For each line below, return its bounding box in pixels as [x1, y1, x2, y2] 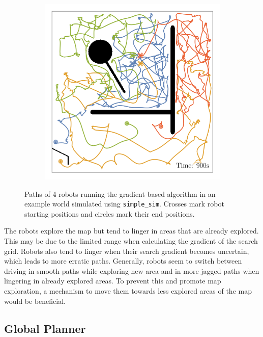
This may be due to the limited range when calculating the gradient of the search [4, 236, 258, 246]
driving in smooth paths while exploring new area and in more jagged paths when [4, 265, 259, 276]
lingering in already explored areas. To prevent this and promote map [4, 275, 221, 286]
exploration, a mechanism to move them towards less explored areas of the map [4, 286, 252, 296]
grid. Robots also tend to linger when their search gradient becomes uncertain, [4, 245, 249, 256]
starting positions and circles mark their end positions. [24, 208, 195, 219]
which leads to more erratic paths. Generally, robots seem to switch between [4, 255, 242, 266]
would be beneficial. [4, 295, 66, 306]
